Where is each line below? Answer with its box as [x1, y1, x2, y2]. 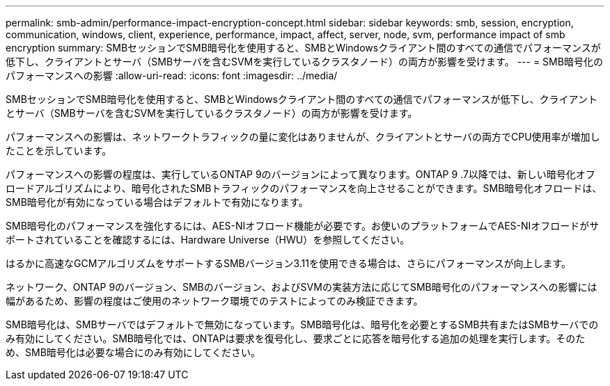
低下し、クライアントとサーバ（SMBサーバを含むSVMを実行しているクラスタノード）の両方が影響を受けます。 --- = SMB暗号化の [6, 56, 603, 67]
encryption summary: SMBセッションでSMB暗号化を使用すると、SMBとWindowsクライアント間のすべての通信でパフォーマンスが [6, 42, 601, 54]
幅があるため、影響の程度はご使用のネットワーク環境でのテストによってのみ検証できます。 [6, 295, 423, 307]
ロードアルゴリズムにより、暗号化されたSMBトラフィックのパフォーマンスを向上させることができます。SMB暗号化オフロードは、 [6, 182, 602, 194]
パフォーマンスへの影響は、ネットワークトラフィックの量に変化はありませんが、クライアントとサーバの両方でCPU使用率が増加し [6, 131, 600, 143]
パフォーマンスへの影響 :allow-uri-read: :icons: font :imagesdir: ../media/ [6, 70, 338, 81]
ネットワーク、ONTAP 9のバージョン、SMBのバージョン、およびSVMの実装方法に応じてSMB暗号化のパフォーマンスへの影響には [6, 281, 597, 293]
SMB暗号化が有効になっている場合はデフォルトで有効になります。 [6, 196, 308, 208]
